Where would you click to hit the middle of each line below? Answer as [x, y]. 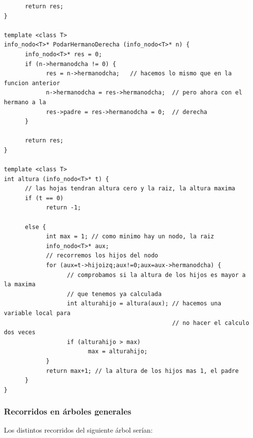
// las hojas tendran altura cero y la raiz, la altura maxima [130, 189]
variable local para [37, 313]
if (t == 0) [44, 198]
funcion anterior [32, 83]
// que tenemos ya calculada [114, 294]
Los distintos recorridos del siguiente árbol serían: [78, 429]
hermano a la [25, 102]
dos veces [20, 333]
